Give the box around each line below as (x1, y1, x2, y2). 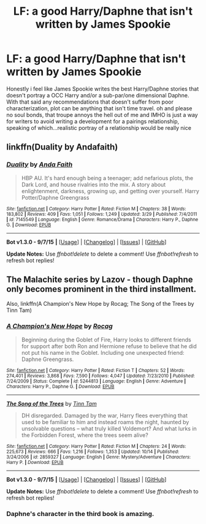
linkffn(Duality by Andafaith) (6, 142, 118, 153)
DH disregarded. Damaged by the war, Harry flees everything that (21, 412, 188, 419)
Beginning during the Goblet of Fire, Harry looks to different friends (21, 336, 191, 343)
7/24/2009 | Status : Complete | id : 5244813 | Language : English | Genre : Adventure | (6, 378, 186, 384)
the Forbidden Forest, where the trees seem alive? (21, 431, 148, 439)
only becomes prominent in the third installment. (6, 284, 197, 295)
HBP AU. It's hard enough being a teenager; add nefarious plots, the (21, 174, 194, 181)
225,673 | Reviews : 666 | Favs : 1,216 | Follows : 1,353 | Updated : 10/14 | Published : (6, 449, 180, 455)
